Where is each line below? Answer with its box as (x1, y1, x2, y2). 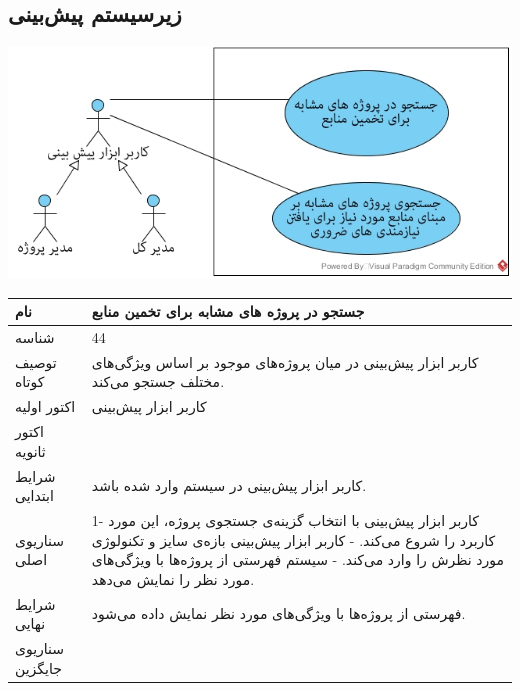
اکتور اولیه (15, 396, 76, 417)
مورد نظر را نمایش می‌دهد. (91, 568, 255, 589)
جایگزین (15, 657, 62, 678)
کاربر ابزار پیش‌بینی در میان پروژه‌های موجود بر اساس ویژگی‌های (91, 351, 479, 372)
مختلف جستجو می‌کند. (91, 371, 225, 392)
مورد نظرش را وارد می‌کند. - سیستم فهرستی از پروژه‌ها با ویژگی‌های (91, 549, 505, 570)
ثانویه (15, 440, 46, 461)
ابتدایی (15, 485, 54, 506)
